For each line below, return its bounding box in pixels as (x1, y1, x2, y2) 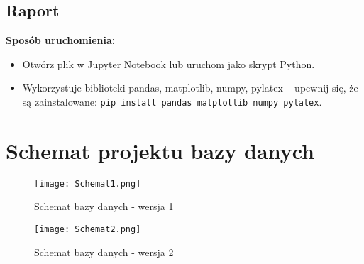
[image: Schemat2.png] (34, 224, 141, 235)
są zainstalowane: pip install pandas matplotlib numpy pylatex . (22, 94, 322, 109)
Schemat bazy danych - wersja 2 (34, 244, 174, 259)
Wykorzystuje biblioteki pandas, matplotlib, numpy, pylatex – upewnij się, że (22, 80, 358, 95)
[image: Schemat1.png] (34, 178, 141, 189)
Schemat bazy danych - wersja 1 (34, 199, 174, 214)
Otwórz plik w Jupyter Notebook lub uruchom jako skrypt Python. (22, 56, 315, 71)
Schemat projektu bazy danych (6, 136, 314, 165)
